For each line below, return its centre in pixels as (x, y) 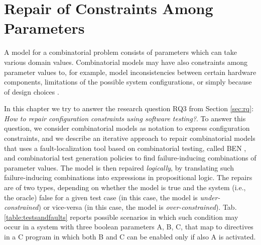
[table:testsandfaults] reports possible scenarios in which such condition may (121, 217)
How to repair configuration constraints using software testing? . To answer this (125, 118)
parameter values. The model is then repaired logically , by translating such (119, 167)
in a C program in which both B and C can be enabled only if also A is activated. (130, 236)
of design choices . (32, 91)
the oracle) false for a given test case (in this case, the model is (101, 197)
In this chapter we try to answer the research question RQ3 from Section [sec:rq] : (129, 108)
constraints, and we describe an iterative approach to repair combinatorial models (130, 138)
